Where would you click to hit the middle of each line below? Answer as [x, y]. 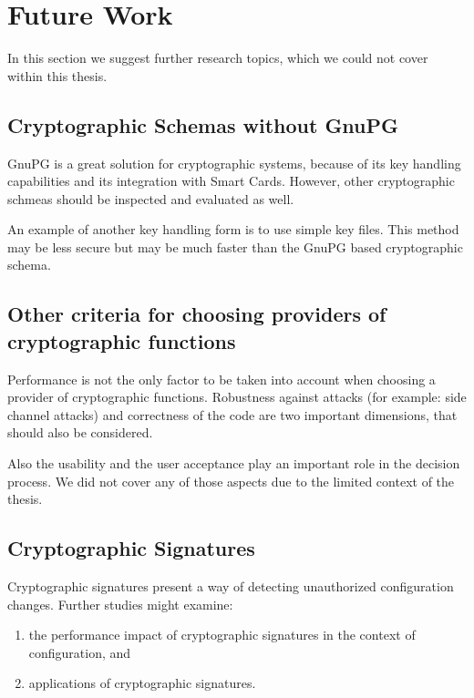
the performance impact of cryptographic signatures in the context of [222, 635]
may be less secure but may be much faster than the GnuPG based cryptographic [235, 246]
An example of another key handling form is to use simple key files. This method [233, 229]
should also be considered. [80, 432]
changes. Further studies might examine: [120, 604]
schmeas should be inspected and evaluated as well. [151, 198]
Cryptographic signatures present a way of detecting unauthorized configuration [231, 586]
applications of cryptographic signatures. [142, 683]
